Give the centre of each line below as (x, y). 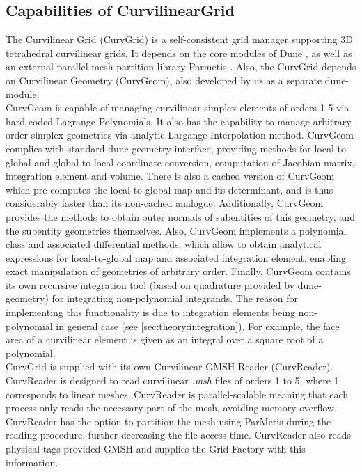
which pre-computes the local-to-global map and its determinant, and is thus (170, 189)
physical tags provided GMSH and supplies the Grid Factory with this (156, 449)
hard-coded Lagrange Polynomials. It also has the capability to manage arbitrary (179, 121)
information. (32, 462)
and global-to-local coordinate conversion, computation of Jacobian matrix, (195, 162)
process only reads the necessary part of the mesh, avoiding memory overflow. (171, 408)
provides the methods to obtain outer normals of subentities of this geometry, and (180, 216)
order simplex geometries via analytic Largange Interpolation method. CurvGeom (180, 135)
